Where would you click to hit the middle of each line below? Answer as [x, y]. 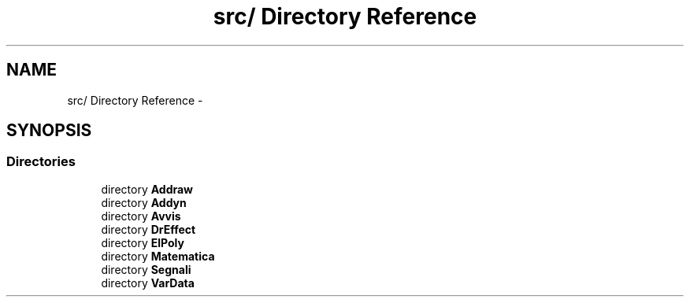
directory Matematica [158, 256]
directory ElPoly [143, 242]
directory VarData [148, 283]
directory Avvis [141, 216]
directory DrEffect [148, 229]
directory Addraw [147, 189]
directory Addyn [144, 202]
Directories [41, 162]
